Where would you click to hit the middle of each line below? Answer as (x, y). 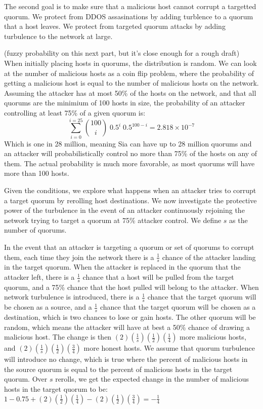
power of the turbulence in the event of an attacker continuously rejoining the (124, 210)
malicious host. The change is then (58, 337)
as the (238, 220)
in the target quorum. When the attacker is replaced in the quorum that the (122, 267)
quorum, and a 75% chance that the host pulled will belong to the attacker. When (131, 287)
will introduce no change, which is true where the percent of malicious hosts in (126, 359)
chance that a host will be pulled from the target (158, 277)
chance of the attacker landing (209, 257)
